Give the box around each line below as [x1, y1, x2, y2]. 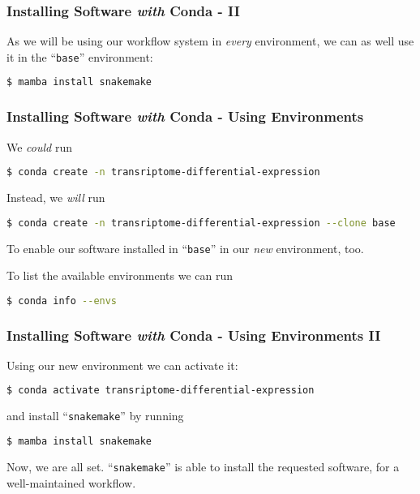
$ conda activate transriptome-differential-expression [6, 384, 315, 397]
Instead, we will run [6, 189, 105, 206]
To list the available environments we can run [6, 267, 234, 284]
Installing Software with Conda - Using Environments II [6, 324, 381, 345]
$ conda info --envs [6, 294, 118, 307]
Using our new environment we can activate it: [6, 356, 238, 373]
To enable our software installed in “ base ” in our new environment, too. [6, 239, 364, 256]
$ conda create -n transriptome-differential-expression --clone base [6, 217, 396, 229]
